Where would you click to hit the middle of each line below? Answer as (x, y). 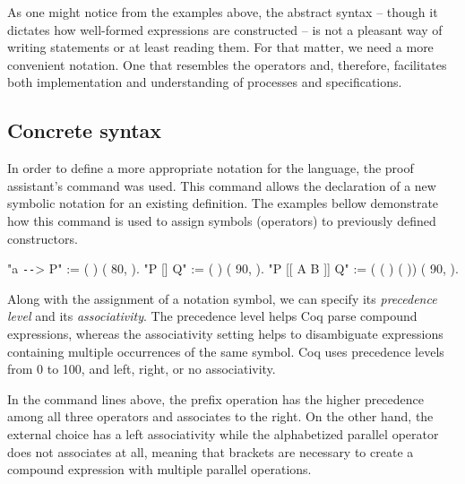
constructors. (43, 238)
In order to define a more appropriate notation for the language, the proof (211, 168)
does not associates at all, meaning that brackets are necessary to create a (211, 451)
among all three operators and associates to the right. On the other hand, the (220, 416)
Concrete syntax (85, 130)
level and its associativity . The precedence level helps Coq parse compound (212, 316)
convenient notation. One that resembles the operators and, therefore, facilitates (227, 64)
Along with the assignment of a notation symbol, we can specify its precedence (222, 298)
